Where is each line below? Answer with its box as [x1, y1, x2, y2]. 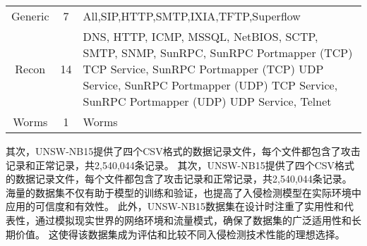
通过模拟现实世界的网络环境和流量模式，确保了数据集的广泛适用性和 [35, 212, 351, 227]
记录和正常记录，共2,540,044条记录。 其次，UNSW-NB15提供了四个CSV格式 [6, 157, 355, 172]
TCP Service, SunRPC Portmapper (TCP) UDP [83, 61, 324, 77]
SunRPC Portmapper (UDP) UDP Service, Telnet [83, 93, 332, 109]
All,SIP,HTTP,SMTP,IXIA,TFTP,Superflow [83, 8, 301, 24]
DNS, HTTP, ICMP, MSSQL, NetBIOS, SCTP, [83, 28, 318, 44]
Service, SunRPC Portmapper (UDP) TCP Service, [83, 77, 338, 93]
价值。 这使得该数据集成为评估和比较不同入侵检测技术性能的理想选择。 [15, 226, 345, 241]
